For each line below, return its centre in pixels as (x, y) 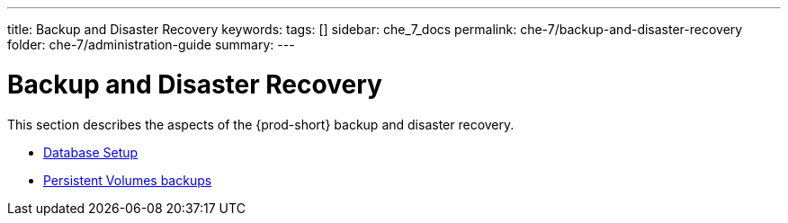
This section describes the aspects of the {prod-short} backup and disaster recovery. (261, 124)
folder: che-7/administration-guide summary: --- (151, 45)
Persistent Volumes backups (128, 180)
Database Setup (91, 152)
